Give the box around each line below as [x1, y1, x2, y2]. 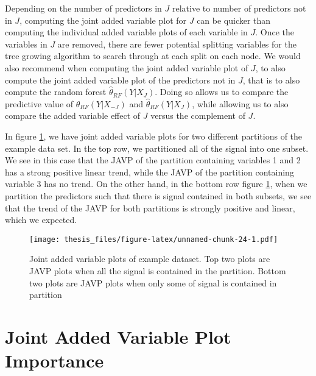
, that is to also [242, 73, 300, 86]
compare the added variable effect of [5, 109, 141, 122]
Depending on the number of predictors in [5, 2, 162, 14]
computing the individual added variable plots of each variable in [5, 26, 248, 38]
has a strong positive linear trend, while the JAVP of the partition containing [5, 165, 294, 178]
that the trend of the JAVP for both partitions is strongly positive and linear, [5, 201, 295, 214]
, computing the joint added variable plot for [19, 13, 187, 26]
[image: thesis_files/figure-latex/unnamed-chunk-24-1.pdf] [29, 235, 278, 244]
